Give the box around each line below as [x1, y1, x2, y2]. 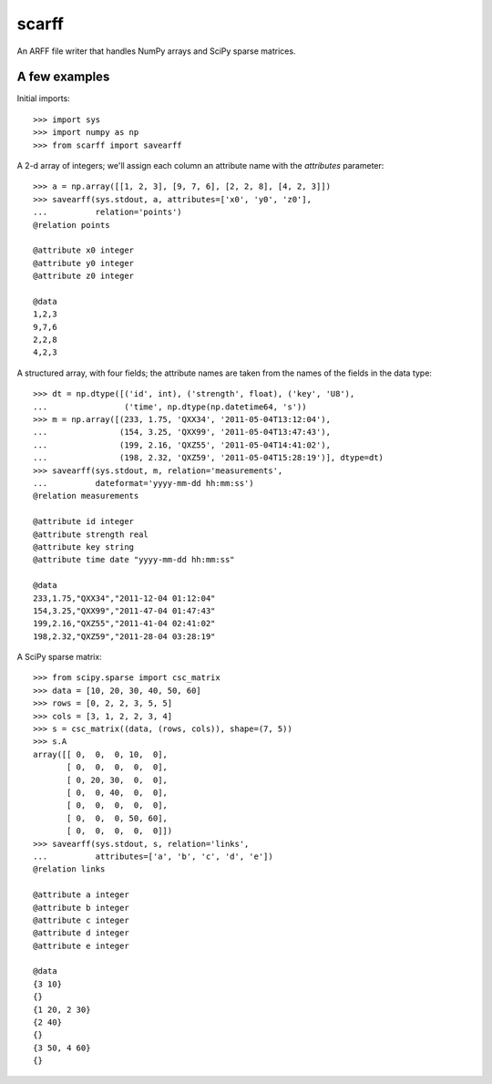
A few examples [16, 69, 110, 85]
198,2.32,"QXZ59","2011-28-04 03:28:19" [33, 631, 216, 642]
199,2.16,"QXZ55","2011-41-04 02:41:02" [33, 618, 216, 629]
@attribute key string [33, 542, 135, 552]
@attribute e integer [33, 940, 129, 951]
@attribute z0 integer [33, 271, 135, 282]
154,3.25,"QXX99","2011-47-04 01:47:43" [33, 605, 216, 615]
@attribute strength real [33, 529, 149, 540]
